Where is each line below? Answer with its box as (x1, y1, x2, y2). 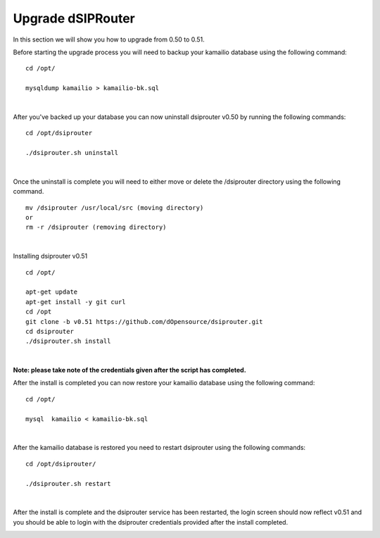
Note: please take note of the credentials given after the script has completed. (13, 366, 246, 375)
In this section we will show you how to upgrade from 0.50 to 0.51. (13, 35, 205, 44)
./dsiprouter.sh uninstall (25, 149, 119, 157)
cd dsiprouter (25, 327, 74, 335)
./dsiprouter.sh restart (25, 480, 111, 487)
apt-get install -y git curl (25, 298, 126, 306)
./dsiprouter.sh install (25, 337, 111, 345)
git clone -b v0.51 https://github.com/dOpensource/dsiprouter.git (25, 318, 263, 325)
